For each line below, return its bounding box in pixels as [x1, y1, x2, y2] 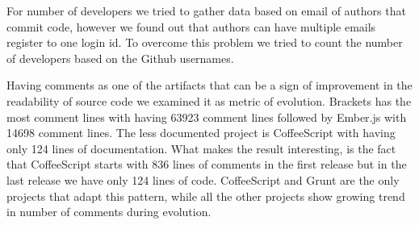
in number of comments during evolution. [6, 203, 212, 220]
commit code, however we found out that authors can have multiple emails [6, 18, 376, 35]
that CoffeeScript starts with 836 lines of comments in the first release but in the [6, 156, 407, 173]
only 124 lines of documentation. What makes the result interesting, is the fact [6, 140, 396, 156]
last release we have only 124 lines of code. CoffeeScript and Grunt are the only [6, 171, 400, 188]
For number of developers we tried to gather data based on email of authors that [6, 2, 406, 19]
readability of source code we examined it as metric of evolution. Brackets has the [6, 92, 412, 109]
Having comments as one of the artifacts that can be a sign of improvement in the [6, 77, 413, 94]
